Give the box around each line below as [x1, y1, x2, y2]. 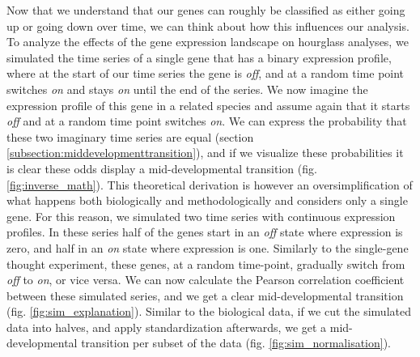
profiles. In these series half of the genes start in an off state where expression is [6, 223, 403, 240]
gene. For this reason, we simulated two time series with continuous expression [6, 207, 396, 224]
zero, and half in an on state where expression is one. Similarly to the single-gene [6, 239, 409, 256]
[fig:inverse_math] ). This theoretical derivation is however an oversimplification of [6, 176, 413, 193]
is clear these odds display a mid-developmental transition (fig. [6, 159, 317, 176]
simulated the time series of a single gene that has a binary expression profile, [6, 49, 392, 66]
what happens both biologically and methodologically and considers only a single [6, 192, 408, 209]
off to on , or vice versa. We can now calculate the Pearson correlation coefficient [6, 271, 405, 288]
